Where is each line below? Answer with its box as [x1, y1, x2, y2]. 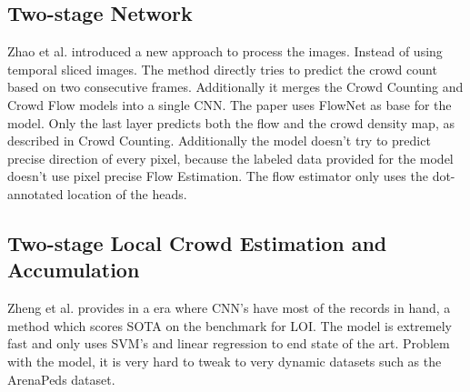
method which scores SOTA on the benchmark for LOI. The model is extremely [7, 316, 452, 335]
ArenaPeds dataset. [7, 369, 115, 388]
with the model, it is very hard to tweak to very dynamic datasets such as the [7, 351, 442, 370]
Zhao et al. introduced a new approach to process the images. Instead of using [7, 42, 443, 61]
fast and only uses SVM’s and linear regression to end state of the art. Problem [7, 334, 450, 353]
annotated [7, 184, 64, 203]
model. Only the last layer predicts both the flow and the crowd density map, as [7, 113, 455, 132]
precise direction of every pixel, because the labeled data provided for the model [7, 148, 454, 167]
